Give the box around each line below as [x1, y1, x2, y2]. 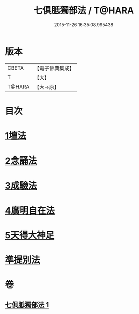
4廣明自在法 [5, 205, 55, 216]
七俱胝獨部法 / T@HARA [33, 5, 134, 16]
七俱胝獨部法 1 [5, 300, 49, 309]
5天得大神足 [5, 229, 55, 241]
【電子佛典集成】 [34, 65, 75, 72]
